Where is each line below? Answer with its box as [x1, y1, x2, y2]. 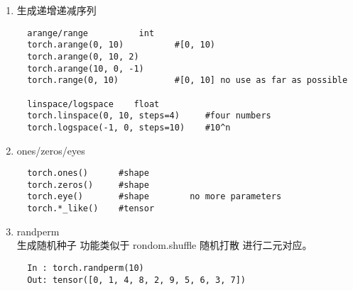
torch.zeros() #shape [27, 179, 149, 190]
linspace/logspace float [27, 99, 160, 109]
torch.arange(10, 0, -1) [27, 63, 144, 74]
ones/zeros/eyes [16, 143, 85, 157]
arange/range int [27, 28, 155, 38]
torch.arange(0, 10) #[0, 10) [27, 40, 215, 50]
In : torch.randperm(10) [27, 262, 144, 273]
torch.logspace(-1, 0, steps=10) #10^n [27, 122, 231, 133]
